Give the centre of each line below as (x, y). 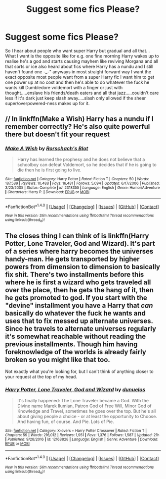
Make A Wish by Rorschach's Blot (47, 149)
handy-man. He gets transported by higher (72, 259)
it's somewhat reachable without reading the (76, 336)
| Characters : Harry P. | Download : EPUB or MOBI (47, 192)
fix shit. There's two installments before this (75, 274)
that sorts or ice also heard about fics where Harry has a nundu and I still (79, 66)
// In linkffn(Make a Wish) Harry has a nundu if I (80, 119)
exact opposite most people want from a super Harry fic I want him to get (80, 77)
